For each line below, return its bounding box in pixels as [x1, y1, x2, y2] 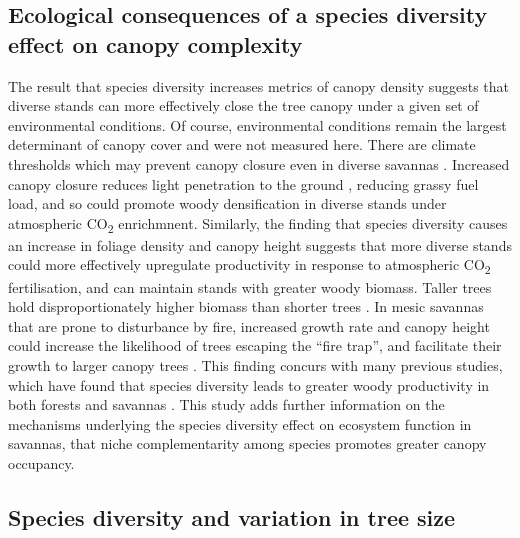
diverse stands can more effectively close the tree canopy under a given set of [8, 95, 479, 116]
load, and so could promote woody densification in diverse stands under [8, 193, 447, 214]
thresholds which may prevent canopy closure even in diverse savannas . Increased [8, 153, 510, 174]
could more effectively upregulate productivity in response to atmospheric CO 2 [8, 254, 491, 278]
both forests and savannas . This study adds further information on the [8, 394, 445, 415]
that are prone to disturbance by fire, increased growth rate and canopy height [8, 315, 490, 336]
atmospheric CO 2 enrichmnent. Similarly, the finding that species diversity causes [8, 212, 508, 236]
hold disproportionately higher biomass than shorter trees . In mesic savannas [8, 296, 484, 317]
